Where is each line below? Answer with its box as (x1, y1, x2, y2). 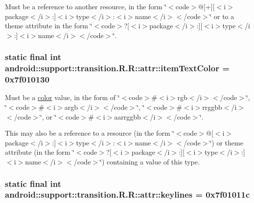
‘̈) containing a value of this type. (100, 157, 200, 166)
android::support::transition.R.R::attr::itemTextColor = (5, 62, 230, 74)
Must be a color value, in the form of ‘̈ (5, 92, 120, 102)
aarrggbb (114, 111, 141, 122)
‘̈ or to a (209, 11, 234, 21)
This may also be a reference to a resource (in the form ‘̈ (5, 128, 175, 138)
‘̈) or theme (209, 137, 243, 147)
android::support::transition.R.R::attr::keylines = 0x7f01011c (5, 188, 250, 201)
